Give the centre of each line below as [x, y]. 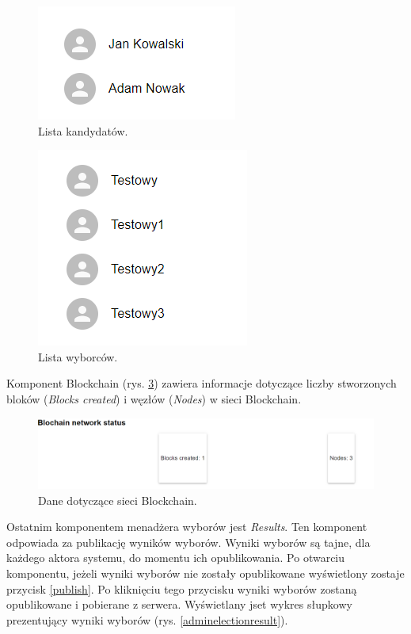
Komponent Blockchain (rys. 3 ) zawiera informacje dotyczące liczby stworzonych [202, 383]
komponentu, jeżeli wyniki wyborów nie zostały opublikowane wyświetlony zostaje [205, 573]
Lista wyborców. [78, 356]
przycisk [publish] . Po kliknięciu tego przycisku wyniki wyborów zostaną [182, 588]
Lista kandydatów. [83, 130]
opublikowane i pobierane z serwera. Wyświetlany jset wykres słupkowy [179, 604]
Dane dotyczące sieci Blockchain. [118, 500]
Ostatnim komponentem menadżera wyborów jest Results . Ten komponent [187, 527]
